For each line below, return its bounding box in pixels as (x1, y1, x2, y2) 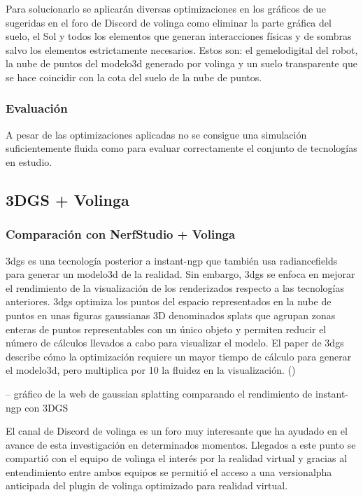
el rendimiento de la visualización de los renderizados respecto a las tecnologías (6, 280, 344, 295)
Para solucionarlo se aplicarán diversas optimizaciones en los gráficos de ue (6, 1, 326, 15)
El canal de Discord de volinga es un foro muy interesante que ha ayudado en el (6, 423, 348, 438)
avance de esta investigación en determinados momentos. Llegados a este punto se (6, 437, 356, 451)
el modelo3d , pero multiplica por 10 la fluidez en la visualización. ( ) (6, 363, 296, 377)
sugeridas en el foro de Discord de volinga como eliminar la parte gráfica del (6, 15, 332, 29)
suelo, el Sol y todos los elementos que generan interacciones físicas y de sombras (6, 29, 352, 43)
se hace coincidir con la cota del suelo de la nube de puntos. (6, 69, 262, 84)
